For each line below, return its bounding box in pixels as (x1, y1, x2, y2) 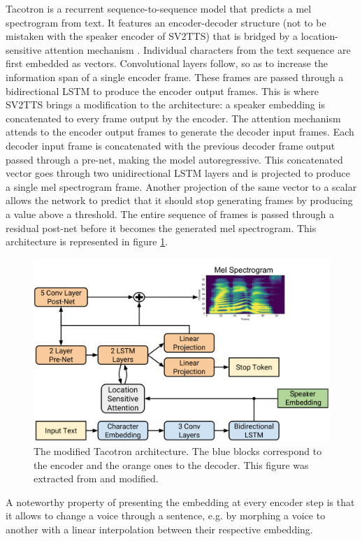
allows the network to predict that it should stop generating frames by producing (6, 193, 353, 208)
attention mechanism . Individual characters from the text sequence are (45, 42, 351, 57)
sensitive (6, 42, 42, 57)
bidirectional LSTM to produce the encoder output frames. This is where (6, 83, 319, 98)
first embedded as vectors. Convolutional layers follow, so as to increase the (6, 56, 328, 71)
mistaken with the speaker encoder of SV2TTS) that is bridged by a (6, 29, 298, 43)
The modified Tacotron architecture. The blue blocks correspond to (34, 443, 322, 458)
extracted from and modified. (34, 471, 159, 486)
